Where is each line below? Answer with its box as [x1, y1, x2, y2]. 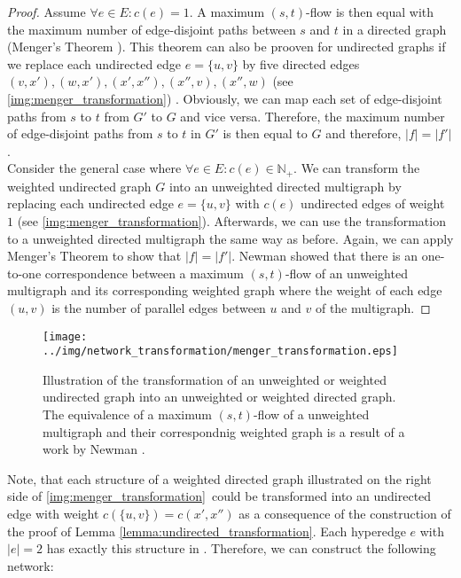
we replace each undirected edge [7, 54, 182, 73]
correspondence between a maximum [44, 263, 244, 282]
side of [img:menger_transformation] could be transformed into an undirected [7, 487, 432, 505]
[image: [43, 330, 88, 343]
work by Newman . [43, 440, 145, 458]
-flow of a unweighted [253, 405, 370, 424]
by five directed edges [242, 54, 360, 73]
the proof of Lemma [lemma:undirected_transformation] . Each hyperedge [7, 521, 406, 540]
